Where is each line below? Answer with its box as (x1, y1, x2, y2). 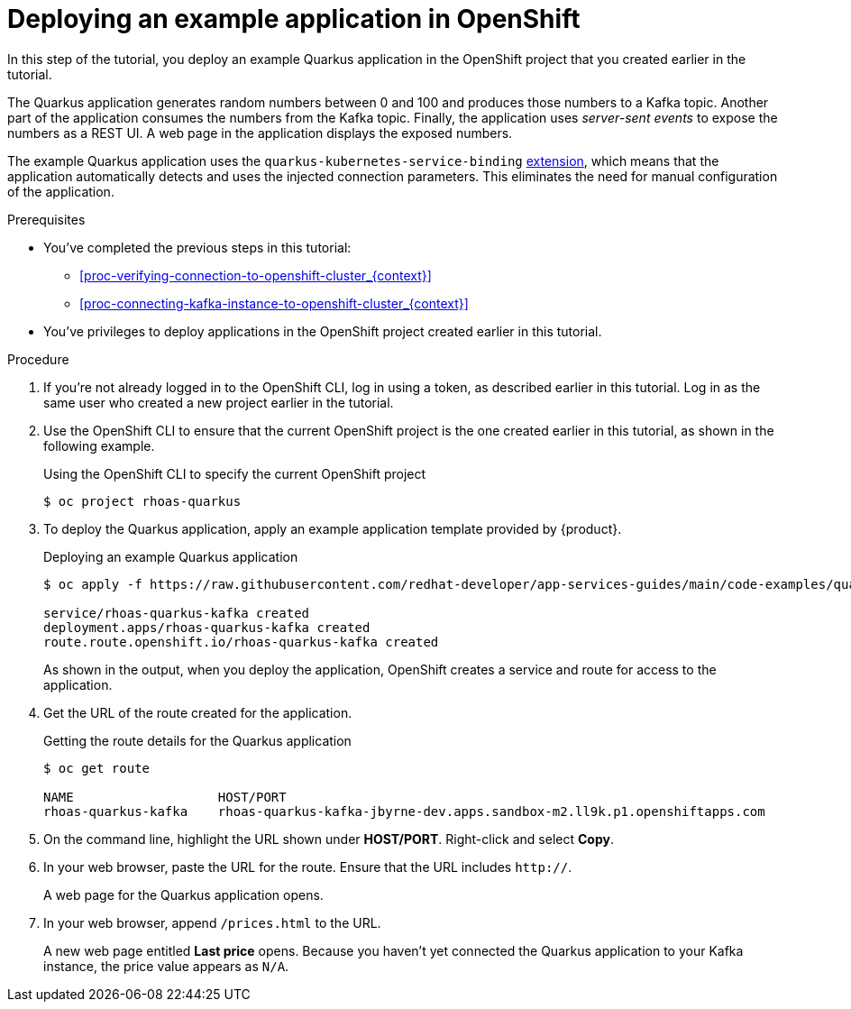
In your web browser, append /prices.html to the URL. (43, 914, 381, 931)
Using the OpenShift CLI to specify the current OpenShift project (43, 465, 426, 482)
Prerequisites (7, 211, 86, 227)
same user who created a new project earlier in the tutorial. (43, 394, 394, 410)
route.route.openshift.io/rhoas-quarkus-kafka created (43, 634, 439, 649)
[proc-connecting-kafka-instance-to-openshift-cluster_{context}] (79, 295, 469, 311)
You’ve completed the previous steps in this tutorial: (43, 239, 352, 255)
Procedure (7, 351, 69, 367)
